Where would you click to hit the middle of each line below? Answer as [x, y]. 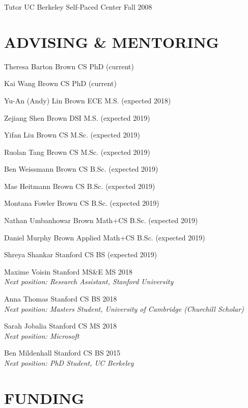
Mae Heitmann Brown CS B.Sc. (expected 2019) [80, 186]
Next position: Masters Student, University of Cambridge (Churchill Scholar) [124, 308]
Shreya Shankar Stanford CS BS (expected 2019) [81, 254]
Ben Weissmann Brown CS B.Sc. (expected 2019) [81, 169]
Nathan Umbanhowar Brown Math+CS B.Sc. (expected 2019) [101, 220]
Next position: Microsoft [42, 335]
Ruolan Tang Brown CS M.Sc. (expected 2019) [77, 152]
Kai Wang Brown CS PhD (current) [60, 83]
